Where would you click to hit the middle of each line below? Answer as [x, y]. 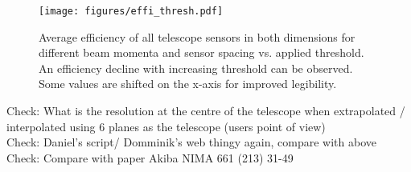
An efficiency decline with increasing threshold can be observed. [196, 68]
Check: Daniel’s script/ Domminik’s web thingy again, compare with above [191, 142]
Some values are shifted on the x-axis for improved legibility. [188, 84]
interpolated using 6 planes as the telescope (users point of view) [166, 126]
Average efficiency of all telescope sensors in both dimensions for [197, 36]
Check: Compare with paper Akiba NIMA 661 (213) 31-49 [150, 157]
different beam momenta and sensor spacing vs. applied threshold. [201, 52]
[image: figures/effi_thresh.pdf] [131, 11]
